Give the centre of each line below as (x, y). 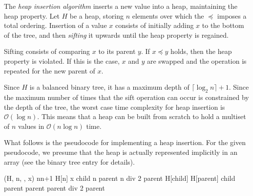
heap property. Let (32, 15)
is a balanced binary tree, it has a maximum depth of (109, 87)
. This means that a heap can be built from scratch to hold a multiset (142, 116)
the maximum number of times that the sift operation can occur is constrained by (126, 97)
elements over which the (168, 15)
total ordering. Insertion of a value (55, 25)
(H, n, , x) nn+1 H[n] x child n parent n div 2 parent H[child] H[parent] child (120, 178)
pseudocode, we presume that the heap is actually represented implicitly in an (121, 152)
